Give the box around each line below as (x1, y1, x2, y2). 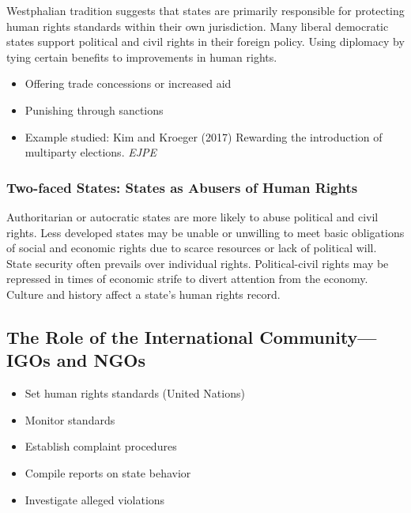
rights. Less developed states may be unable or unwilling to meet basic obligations (6, 224, 405, 240)
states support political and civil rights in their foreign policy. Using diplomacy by (6, 33, 405, 50)
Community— (259, 324, 377, 349)
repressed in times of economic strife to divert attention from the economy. (6, 270, 368, 287)
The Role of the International (6, 324, 254, 349)
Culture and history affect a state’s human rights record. (6, 285, 281, 302)
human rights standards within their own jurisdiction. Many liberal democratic (6, 17, 389, 34)
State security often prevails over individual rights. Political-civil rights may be (6, 255, 389, 271)
